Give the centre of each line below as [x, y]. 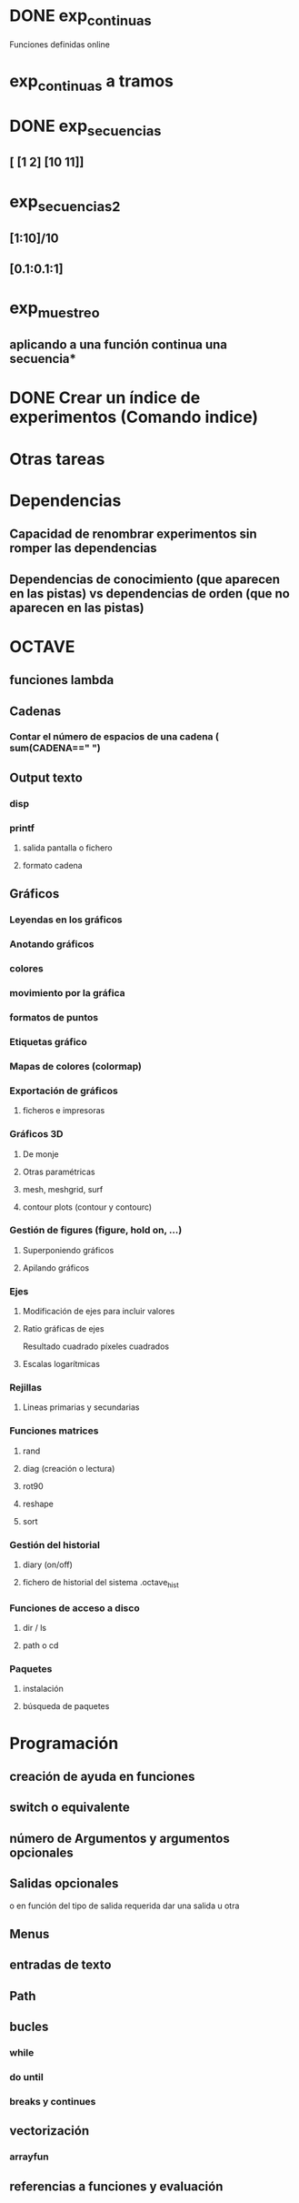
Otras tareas [57, 459]
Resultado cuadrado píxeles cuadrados [96, 1346]
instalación [43, 1689]
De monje [40, 1154]
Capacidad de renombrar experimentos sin [133, 534]
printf [22, 828]
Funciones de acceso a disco [75, 1608]
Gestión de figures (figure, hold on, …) [96, 1231]
